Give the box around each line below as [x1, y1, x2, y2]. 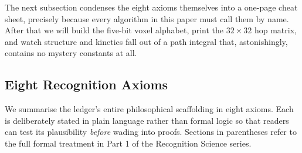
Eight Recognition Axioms [5, 75, 168, 93]
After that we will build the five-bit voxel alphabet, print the [5, 24, 224, 36]
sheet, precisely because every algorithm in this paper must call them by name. [5, 12, 289, 25]
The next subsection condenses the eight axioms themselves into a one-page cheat [5, 1, 298, 13]
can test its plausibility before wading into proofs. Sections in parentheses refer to [5, 126, 297, 138]
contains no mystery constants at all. [5, 47, 137, 59]
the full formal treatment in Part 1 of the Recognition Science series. [5, 137, 252, 149]
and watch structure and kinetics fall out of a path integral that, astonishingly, [5, 35, 288, 47]
